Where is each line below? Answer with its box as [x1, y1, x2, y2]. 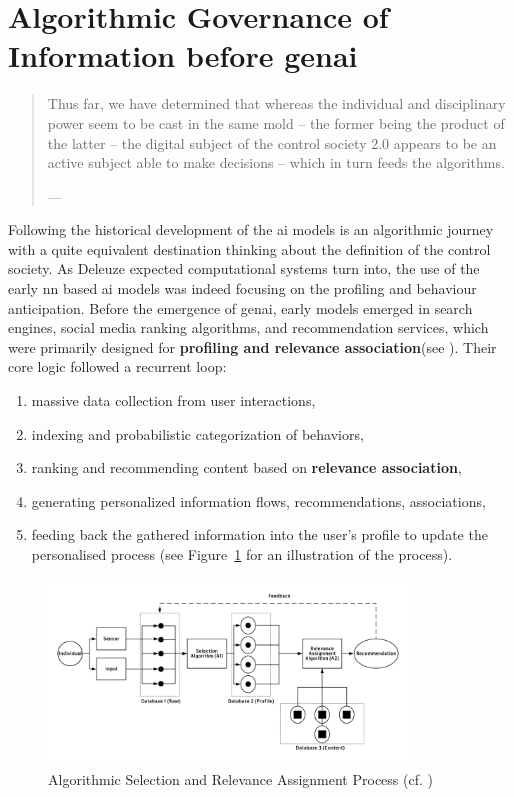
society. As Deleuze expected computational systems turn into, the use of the [8, 258, 480, 279]
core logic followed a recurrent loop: [8, 356, 227, 377]
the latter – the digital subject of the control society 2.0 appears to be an [47, 132, 497, 153]
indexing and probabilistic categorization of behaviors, [31, 423, 364, 444]
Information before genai [8, 35, 358, 76]
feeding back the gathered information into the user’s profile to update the [31, 524, 488, 545]
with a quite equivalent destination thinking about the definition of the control [8, 238, 491, 259]
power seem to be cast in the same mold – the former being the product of [47, 112, 505, 133]
